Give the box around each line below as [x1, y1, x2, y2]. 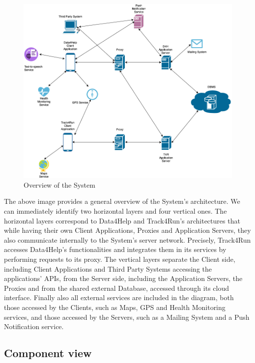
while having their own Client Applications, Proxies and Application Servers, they [4, 225, 251, 235]
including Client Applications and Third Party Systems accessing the [4, 263, 212, 274]
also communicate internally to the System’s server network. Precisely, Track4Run [4, 234, 251, 245]
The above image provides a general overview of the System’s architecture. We [4, 196, 240, 206]
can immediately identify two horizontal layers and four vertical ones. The [4, 205, 227, 216]
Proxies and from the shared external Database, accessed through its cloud [4, 282, 229, 293]
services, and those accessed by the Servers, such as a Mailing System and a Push [4, 311, 250, 322]
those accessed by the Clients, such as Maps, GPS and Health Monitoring [4, 302, 226, 312]
